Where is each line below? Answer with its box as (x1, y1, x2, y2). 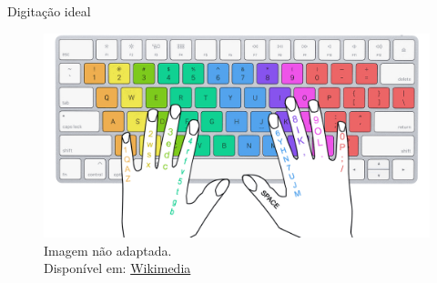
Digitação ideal (7, 2, 91, 20)
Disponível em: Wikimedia (44, 258, 191, 278)
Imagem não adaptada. (44, 240, 172, 259)
